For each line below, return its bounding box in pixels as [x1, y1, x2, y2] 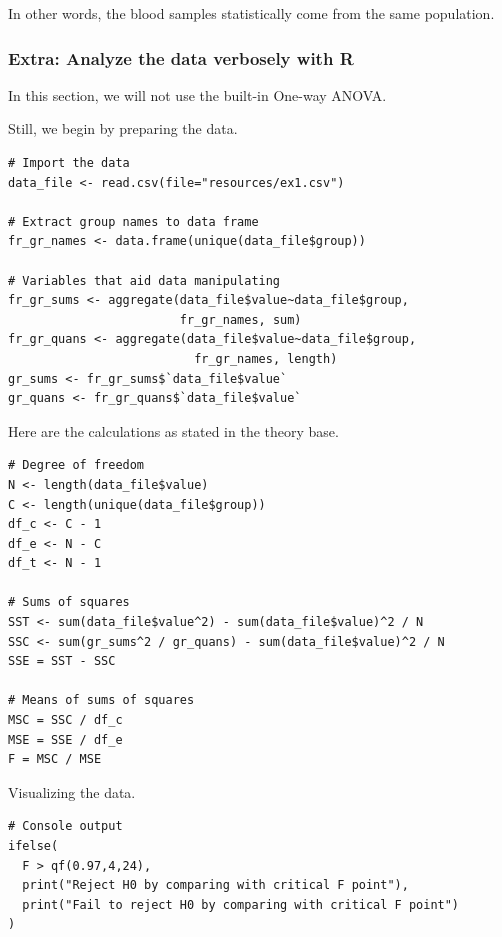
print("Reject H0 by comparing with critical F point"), [22, 878, 409, 893]
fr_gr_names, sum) [179, 312, 302, 327]
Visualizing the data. [8, 781, 136, 802]
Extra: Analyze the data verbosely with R [8, 45, 354, 70]
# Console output [8, 819, 123, 834]
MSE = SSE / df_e [8, 732, 123, 747]
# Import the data [8, 156, 130, 170]
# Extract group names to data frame [8, 214, 259, 229]
